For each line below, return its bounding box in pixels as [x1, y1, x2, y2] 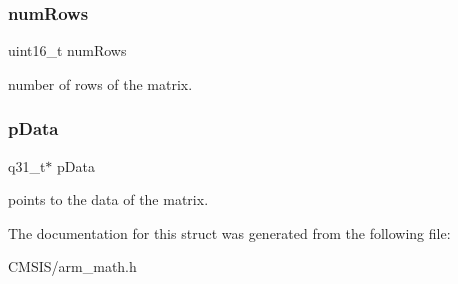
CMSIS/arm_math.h [8, 256, 137, 277]
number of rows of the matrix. [8, 73, 193, 94]
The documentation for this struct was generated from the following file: [8, 222, 451, 243]
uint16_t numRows [8, 40, 127, 61]
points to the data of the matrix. [8, 189, 209, 210]
